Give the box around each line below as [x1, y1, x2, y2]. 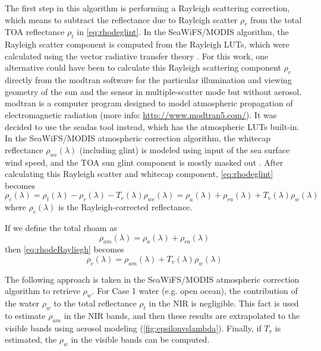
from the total [250, 13, 302, 26]
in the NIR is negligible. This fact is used [149, 297, 299, 309]
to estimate [5, 309, 46, 321]
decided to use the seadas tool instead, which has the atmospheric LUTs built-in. [5, 120, 300, 132]
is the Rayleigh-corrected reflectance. [58, 201, 193, 213]
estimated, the [5, 333, 57, 346]
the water [5, 297, 39, 309]
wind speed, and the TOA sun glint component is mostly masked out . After [5, 156, 284, 168]
